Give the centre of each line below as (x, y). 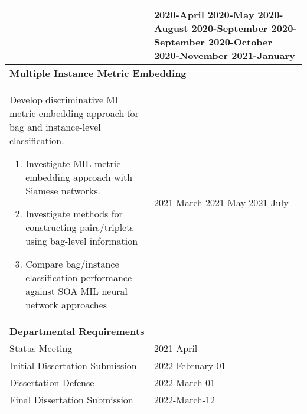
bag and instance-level (55, 127)
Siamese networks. (63, 190)
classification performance (79, 277)
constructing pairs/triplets (80, 227)
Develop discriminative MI (64, 100)
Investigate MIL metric (73, 163)
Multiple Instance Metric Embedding (98, 73)
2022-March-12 (184, 400)
